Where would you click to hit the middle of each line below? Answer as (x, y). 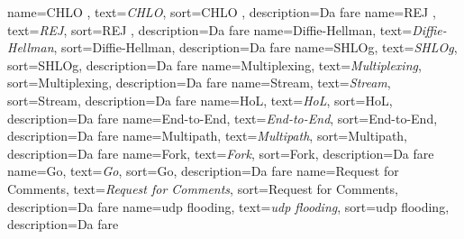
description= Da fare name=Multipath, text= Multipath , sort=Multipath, (207, 136)
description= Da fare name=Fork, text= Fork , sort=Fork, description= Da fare (221, 153)
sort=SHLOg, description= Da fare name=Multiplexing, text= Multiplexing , (214, 64)
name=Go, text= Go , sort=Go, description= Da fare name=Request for (203, 171)
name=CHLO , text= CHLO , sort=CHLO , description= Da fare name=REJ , (222, 12)
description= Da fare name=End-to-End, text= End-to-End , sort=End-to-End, (223, 118)
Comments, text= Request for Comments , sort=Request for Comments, (203, 188)
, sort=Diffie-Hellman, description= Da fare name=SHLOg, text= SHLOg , (255, 47)
